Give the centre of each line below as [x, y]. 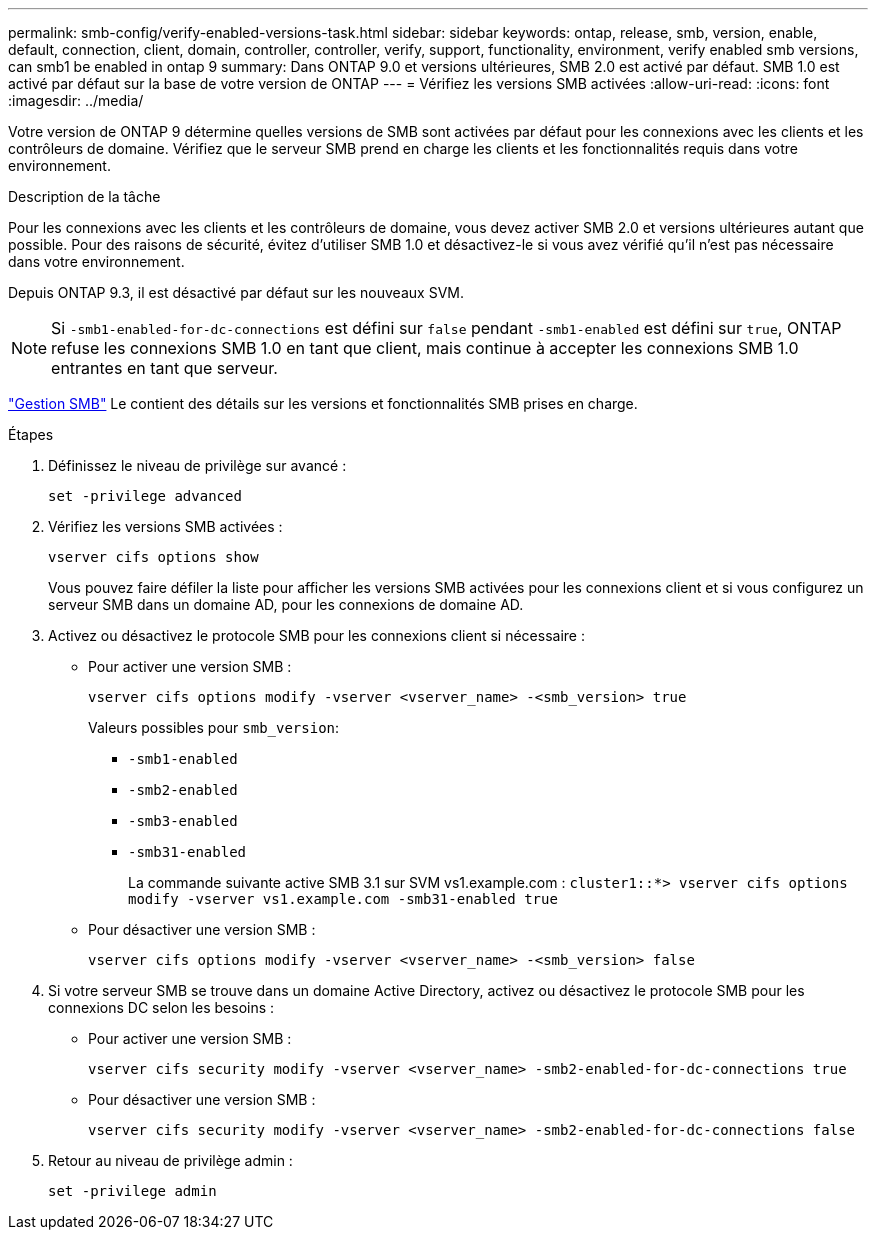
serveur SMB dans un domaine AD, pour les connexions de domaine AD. [286, 604]
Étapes [31, 434]
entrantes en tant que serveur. [164, 368]
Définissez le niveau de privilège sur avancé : [197, 465]
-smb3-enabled [183, 821]
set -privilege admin [132, 1191]
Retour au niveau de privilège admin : [170, 1160]
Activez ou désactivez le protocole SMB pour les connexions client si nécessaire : [316, 635]
